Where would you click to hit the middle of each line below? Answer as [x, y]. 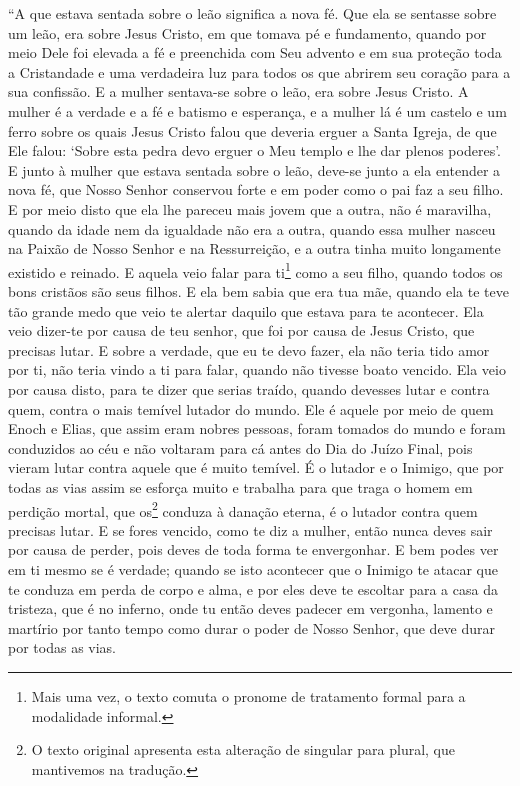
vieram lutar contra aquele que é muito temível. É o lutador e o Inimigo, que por [256, 467]
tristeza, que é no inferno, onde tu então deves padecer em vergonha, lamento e [250, 608]
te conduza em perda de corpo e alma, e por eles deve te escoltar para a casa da [253, 588]
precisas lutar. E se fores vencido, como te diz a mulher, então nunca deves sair [250, 529]
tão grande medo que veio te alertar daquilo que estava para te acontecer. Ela [246, 310]
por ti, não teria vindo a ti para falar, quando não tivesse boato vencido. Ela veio [257, 369]
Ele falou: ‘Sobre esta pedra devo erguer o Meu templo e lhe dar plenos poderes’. [254, 150]
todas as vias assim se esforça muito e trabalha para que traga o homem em [240, 486]
